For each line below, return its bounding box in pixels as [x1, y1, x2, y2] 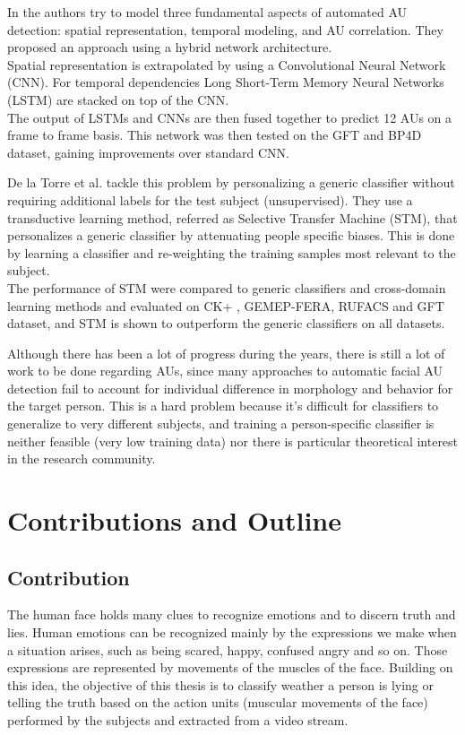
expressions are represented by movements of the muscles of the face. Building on [7, 658, 453, 677]
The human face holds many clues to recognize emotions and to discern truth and [7, 605, 456, 624]
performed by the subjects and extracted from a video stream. [7, 710, 349, 729]
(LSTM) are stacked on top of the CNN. [7, 90, 229, 108]
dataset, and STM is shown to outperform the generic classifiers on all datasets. [7, 314, 445, 333]
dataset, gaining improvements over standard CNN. [7, 143, 289, 161]
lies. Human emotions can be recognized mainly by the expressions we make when [7, 623, 457, 642]
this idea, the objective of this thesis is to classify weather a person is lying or [7, 675, 434, 694]
